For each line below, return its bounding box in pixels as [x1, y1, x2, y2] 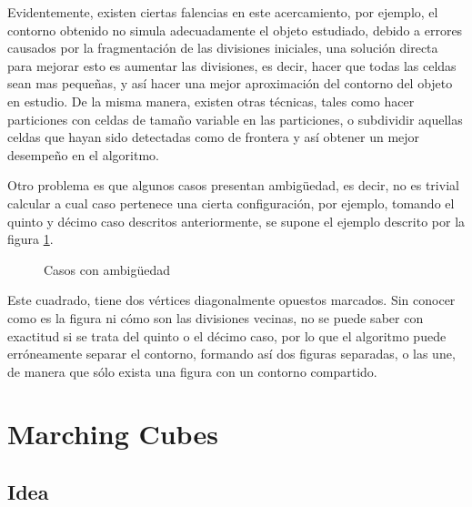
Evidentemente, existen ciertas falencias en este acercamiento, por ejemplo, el [7, 3, 438, 21]
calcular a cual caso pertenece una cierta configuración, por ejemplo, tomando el [7, 193, 455, 212]
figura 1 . [7, 229, 54, 248]
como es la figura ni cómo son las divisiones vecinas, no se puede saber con [7, 308, 424, 327]
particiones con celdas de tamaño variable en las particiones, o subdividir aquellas [7, 109, 463, 128]
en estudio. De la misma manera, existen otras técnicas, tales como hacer [7, 91, 415, 110]
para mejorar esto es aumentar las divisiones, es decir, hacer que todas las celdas [7, 56, 457, 75]
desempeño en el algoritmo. [7, 145, 159, 164]
